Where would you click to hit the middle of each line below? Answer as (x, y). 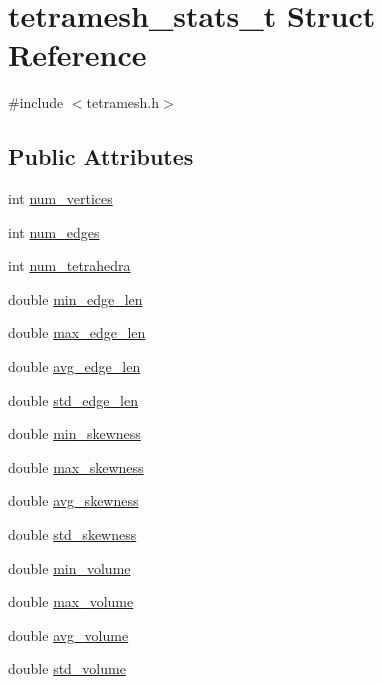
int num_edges (54, 231)
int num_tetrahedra (69, 265)
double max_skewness (76, 466)
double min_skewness (74, 433)
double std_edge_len (73, 399)
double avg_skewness (73, 500)
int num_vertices (60, 198)
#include (36, 102)
